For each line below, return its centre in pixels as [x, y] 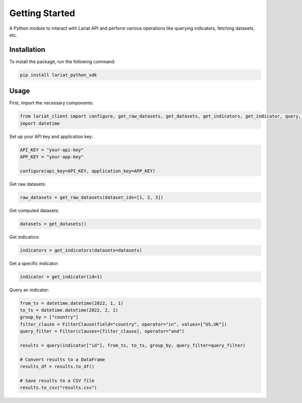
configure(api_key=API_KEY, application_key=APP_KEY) [88, 171]
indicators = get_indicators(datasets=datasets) [81, 250]
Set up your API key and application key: [51, 137]
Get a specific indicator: [34, 263]
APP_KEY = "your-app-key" [52, 157]
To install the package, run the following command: [62, 61]
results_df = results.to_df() [57, 367]
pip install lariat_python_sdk [59, 75]
